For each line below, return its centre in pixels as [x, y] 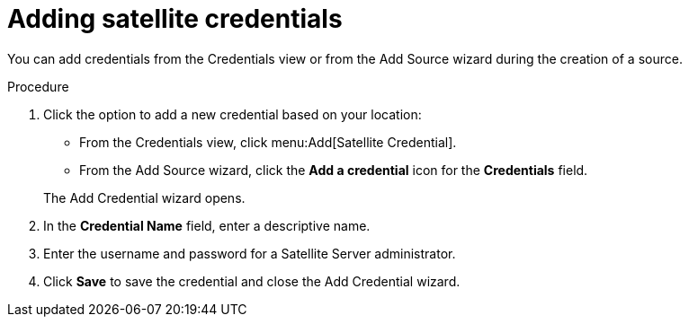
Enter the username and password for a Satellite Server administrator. [250, 253]
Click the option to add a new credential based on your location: [233, 114]
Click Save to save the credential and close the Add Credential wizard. [252, 281]
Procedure [38, 86]
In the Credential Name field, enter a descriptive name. [207, 225]
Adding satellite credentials [175, 19]
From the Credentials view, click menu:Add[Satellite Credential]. [268, 142]
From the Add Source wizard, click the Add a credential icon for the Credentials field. [334, 170]
